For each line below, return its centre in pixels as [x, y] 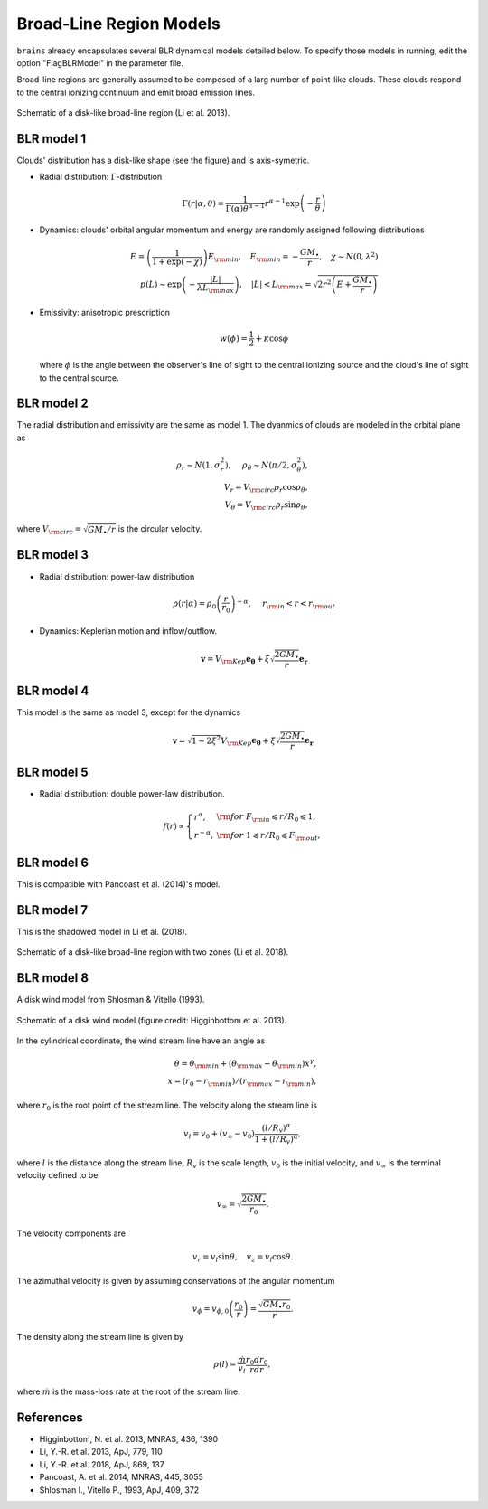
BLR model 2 [53, 404]
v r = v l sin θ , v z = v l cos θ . [243, 1259]
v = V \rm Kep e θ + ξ [235, 660]
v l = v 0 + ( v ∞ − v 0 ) [219, 1135]
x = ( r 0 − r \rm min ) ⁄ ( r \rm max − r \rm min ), [242, 1082]
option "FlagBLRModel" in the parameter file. [100, 62]
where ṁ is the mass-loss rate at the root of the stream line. [129, 1391]
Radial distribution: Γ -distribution [101, 177]
